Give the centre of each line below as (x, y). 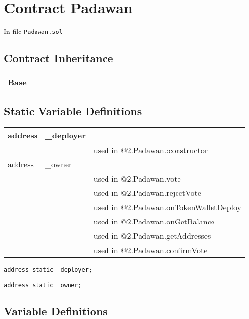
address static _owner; (43, 285)
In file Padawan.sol (33, 31)
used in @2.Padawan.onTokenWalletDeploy (167, 207)
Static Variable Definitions (73, 111)
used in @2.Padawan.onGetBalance (154, 222)
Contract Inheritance (59, 58)
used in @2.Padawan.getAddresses (152, 236)
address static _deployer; (48, 270)
